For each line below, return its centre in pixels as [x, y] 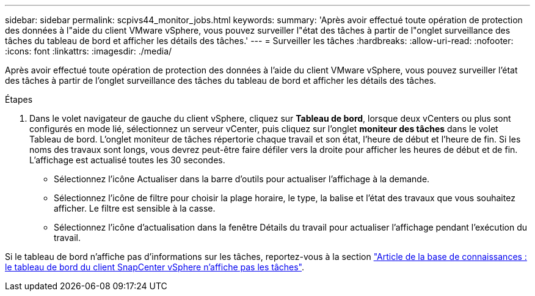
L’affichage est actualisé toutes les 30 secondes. [127, 160]
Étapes [19, 99]
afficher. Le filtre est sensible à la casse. [135, 208]
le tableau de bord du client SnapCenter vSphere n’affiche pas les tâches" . [155, 267]
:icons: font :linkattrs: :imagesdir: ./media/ [89, 51]
